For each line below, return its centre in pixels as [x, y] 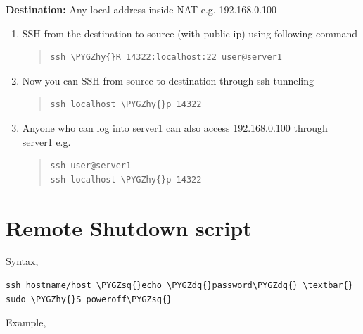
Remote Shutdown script [129, 227]
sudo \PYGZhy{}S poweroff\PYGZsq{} [89, 299]
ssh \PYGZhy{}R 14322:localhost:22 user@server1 [166, 57]
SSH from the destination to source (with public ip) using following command [190, 33]
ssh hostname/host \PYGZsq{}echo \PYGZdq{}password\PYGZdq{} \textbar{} [179, 286]
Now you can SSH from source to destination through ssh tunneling [168, 80]
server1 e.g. [46, 141]
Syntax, [22, 261]
